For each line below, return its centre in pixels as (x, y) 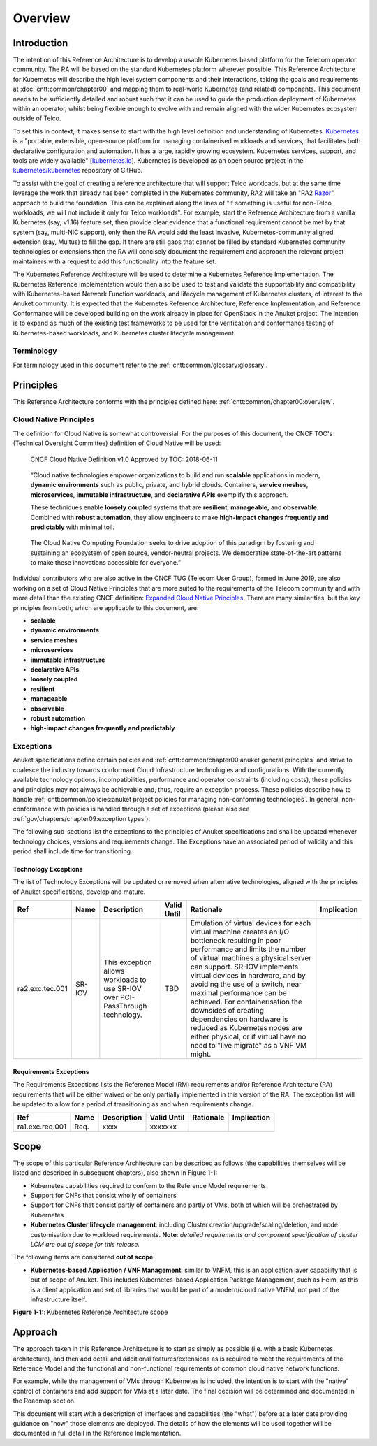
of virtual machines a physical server (251, 958)
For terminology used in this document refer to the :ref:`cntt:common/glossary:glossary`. (140, 365)
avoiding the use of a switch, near (246, 984)
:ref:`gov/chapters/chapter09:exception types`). (81, 818)
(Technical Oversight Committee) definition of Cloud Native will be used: (117, 443)
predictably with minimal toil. (72, 527)
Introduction (40, 43)
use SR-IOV (123, 989)
